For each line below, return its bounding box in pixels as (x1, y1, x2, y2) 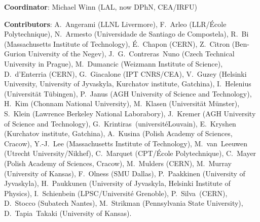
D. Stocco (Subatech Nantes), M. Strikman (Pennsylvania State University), (4, 198, 243, 208)
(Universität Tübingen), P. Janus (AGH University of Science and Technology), (4, 88, 252, 99)
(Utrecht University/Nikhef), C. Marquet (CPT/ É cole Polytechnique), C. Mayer (4, 148, 256, 158)
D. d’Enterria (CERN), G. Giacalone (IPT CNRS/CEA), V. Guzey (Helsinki (4, 68, 247, 79)
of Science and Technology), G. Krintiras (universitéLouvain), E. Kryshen (4, 118, 236, 129)
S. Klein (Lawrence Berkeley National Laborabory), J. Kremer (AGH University (4, 108, 256, 118)
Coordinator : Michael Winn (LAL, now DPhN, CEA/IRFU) (4, 2, 197, 12)
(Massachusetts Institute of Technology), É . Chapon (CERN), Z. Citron (4, 38, 230, 49)
